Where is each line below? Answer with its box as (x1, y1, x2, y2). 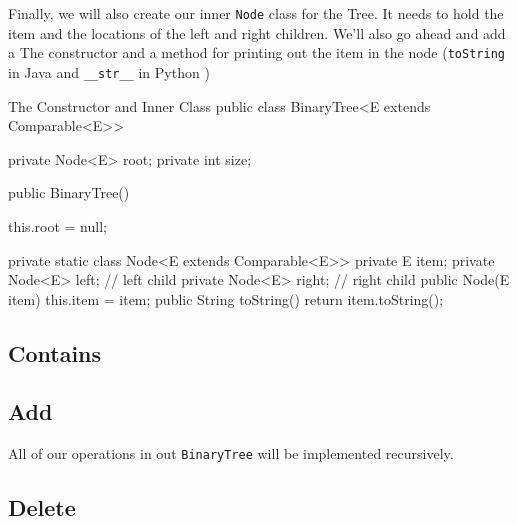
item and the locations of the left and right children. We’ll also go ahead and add (8, 22, 506, 43)
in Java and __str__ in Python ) (8, 61, 210, 82)
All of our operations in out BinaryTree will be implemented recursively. (8, 443, 454, 464)
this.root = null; (8, 215, 107, 236)
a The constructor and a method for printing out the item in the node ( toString (8, 42, 505, 63)
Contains (8, 337, 102, 368)
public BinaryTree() (8, 182, 130, 203)
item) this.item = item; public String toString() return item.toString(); (8, 288, 444, 309)
